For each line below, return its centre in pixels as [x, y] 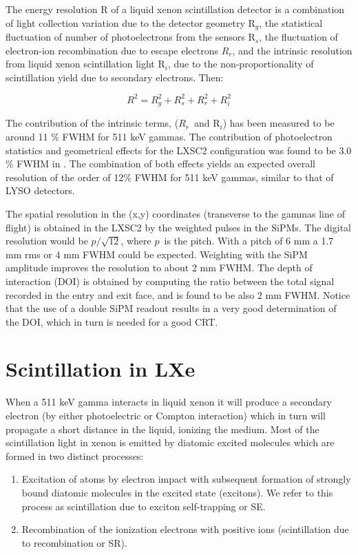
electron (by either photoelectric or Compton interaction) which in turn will [166, 415]
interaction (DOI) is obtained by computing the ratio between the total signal [170, 281]
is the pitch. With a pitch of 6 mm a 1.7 [249, 241]
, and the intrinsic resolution [292, 50]
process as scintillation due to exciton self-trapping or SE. [144, 506]
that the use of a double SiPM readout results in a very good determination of [171, 308]
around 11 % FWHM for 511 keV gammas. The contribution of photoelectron [169, 136]
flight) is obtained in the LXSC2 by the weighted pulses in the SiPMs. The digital [178, 227]
